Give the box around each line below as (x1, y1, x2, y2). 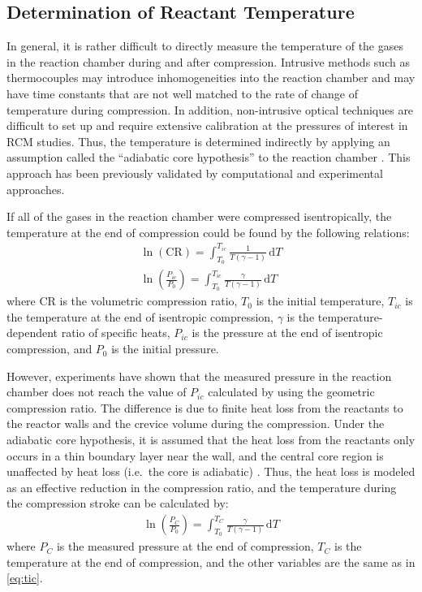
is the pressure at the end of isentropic (192, 324, 383, 341)
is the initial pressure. (111, 340, 219, 357)
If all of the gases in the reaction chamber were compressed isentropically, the (6, 208, 392, 225)
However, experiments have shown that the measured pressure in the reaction (6, 367, 392, 384)
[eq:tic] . (6, 569, 43, 586)
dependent (6, 324, 58, 341)
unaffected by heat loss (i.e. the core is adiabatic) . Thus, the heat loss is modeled (6, 463, 416, 480)
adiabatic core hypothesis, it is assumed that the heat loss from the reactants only (6, 431, 416, 448)
